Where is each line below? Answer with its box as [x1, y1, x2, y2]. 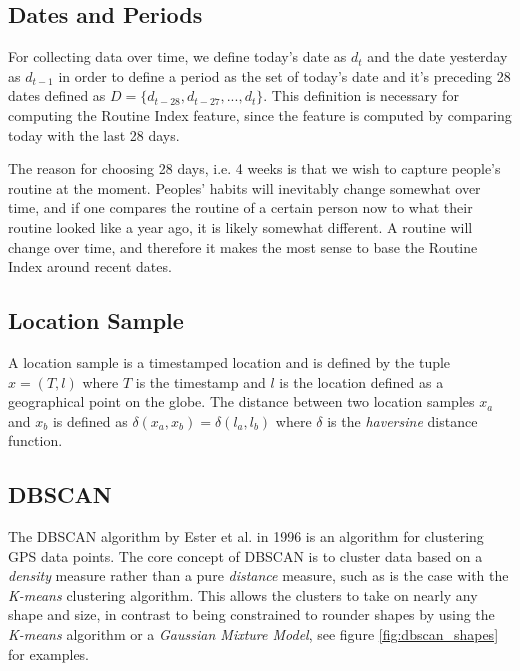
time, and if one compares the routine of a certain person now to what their [8, 197, 473, 218]
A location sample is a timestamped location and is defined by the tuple [8, 351, 451, 372]
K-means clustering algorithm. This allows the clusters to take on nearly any [8, 584, 478, 605]
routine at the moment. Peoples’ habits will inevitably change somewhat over [8, 177, 481, 198]
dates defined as [8, 85, 106, 106]
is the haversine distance [327, 410, 478, 431]
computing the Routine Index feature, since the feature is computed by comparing [8, 104, 512, 125]
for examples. [8, 643, 90, 664]
